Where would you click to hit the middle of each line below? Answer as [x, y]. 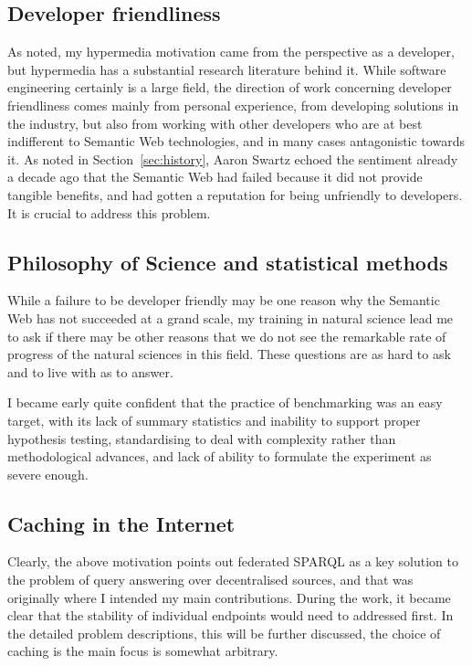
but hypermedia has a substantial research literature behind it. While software [227, 69]
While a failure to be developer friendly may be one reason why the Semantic [224, 300]
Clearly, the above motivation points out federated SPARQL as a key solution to [233, 561]
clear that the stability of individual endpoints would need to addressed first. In [231, 615]
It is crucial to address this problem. [109, 212]
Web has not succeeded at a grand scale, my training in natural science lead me [231, 317]
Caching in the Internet [121, 523]
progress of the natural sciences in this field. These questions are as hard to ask [229, 354]
